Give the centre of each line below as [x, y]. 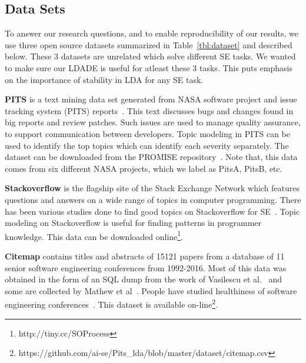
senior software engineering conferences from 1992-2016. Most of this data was [146, 267]
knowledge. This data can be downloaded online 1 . [94, 235]
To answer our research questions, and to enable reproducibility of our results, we [152, 33]
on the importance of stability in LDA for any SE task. [104, 79]
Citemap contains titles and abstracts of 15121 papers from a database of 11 [145, 256]
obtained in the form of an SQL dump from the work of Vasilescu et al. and [144, 279]
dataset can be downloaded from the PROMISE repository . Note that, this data [151, 157]
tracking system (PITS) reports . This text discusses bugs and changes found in [149, 110]
